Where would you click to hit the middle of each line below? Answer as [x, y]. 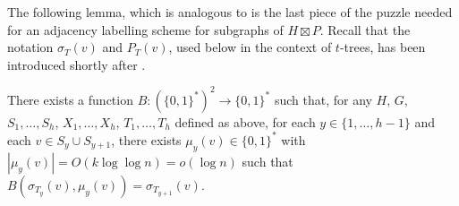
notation [30, 47]
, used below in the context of [250, 47]
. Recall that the [365, 29]
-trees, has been [382, 47]
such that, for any [323, 99]
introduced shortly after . [76, 64]
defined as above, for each [245, 121]
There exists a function [70, 99]
